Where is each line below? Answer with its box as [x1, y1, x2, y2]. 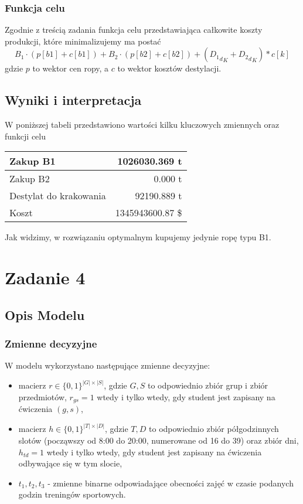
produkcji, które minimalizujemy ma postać [5, 35, 161, 47]
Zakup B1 [9, 154, 56, 168]
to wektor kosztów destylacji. [117, 62, 222, 74]
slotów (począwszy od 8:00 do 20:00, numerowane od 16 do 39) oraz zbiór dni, [18, 434, 299, 447]
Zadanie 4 [5, 265, 86, 290]
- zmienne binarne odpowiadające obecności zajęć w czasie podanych [47, 476, 294, 489]
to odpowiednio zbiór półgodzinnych [149, 423, 279, 435]
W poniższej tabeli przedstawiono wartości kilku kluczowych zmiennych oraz [5, 118, 280, 131]
